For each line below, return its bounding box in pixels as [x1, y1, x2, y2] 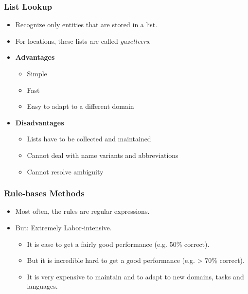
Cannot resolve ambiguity [27, 166, 104, 176]
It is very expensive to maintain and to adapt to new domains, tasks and [27, 271, 244, 281]
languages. [27, 281, 58, 291]
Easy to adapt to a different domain [27, 101, 134, 111]
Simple [27, 69, 47, 78]
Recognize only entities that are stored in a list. [15, 19, 158, 30]
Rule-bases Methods [4, 187, 85, 199]
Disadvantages [15, 117, 64, 127]
